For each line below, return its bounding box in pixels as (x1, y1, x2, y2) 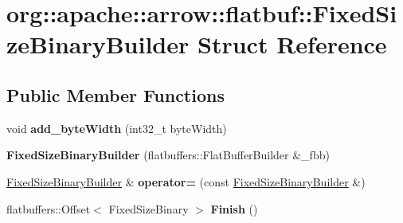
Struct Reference (198, 28, 387, 61)
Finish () (210, 200, 258, 217)
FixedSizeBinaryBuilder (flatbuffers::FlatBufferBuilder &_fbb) (6, 147, 330, 163)
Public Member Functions (6, 82, 225, 107)
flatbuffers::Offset (6, 200, 91, 217)
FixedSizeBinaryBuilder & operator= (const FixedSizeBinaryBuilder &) (6, 173, 366, 190)
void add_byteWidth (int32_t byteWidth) (6, 119, 227, 136)
